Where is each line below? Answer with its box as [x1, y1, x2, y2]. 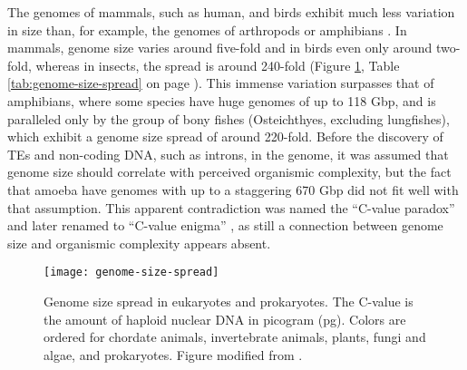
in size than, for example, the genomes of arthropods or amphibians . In [7, 20, 407, 39]
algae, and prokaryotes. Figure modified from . [44, 345, 303, 364]
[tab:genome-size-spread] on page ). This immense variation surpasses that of [7, 73, 434, 92]
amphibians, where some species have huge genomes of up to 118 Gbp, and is [7, 91, 436, 110]
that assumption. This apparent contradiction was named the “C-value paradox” [7, 198, 455, 217]
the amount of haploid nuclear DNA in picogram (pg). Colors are [44, 309, 406, 328]
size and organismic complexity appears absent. [7, 233, 271, 252]
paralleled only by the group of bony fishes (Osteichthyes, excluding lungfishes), [7, 109, 450, 128]
